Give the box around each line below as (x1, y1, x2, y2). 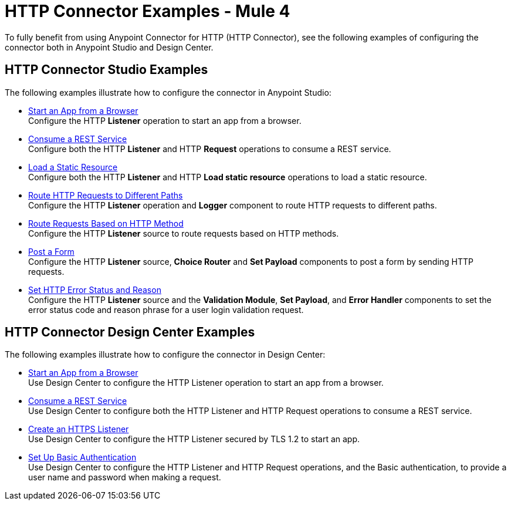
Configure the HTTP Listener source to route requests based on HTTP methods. (28, 228, 339, 238)
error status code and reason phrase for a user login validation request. (28, 304, 304, 315)
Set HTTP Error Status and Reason (28, 284, 161, 295)
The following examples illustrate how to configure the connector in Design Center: (5, 349, 326, 360)
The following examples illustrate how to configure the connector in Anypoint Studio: (5, 87, 331, 97)
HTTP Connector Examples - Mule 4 (5, 1, 290, 21)
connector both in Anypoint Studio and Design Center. (5, 42, 214, 52)
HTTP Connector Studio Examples (5, 62, 208, 78)
